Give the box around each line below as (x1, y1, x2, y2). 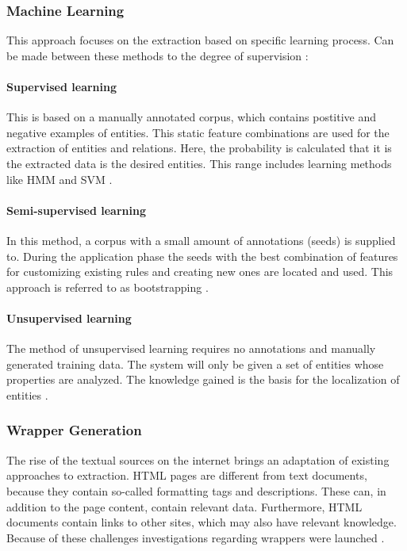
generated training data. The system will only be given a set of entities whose (6, 355, 384, 372)
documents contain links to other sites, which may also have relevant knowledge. (6, 514, 397, 530)
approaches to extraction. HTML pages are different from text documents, (6, 467, 367, 484)
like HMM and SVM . (6, 170, 113, 187)
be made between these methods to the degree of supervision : (6, 47, 309, 63)
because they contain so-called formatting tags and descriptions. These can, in (6, 482, 386, 499)
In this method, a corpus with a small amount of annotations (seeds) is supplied (6, 231, 396, 248)
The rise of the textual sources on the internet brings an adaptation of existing (6, 451, 390, 468)
